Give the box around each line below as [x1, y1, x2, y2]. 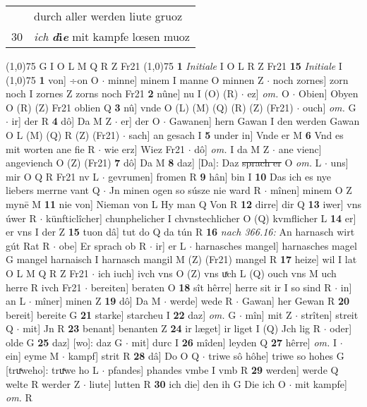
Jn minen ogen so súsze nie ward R [109, 183, 261, 198]
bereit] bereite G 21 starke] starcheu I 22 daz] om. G [6, 307, 236, 322]
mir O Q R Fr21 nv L [6, 169, 100, 183]
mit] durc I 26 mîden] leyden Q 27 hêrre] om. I [131, 334, 337, 349]
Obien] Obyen [299, 86, 359, 101]
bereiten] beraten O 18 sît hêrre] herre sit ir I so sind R [90, 279, 332, 294]
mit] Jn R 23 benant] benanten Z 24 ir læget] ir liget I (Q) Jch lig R [23, 321, 321, 336]
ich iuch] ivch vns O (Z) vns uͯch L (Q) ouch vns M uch [97, 265, 337, 280]
